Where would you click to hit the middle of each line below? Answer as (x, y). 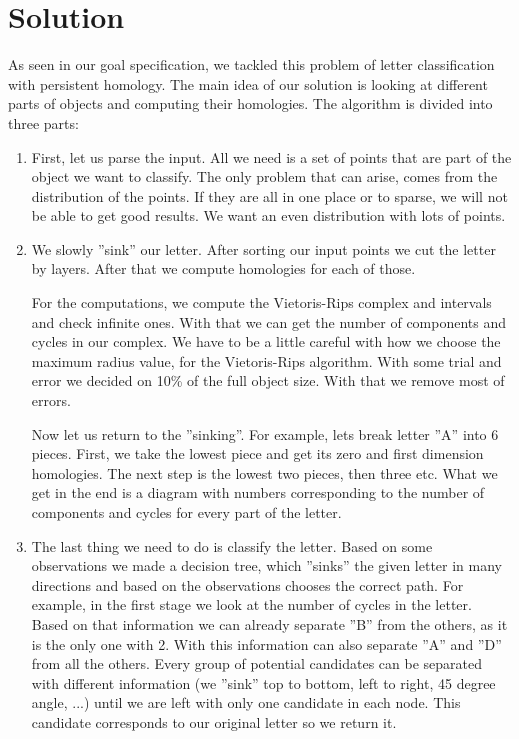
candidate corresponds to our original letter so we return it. (214, 721)
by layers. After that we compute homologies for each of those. (223, 268)
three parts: (43, 122)
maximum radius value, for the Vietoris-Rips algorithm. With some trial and (266, 360)
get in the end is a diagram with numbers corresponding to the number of (258, 492)
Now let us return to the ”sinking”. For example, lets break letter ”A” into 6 (265, 433)
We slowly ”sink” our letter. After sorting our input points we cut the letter (263, 248)
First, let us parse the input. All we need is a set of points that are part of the (271, 156)
